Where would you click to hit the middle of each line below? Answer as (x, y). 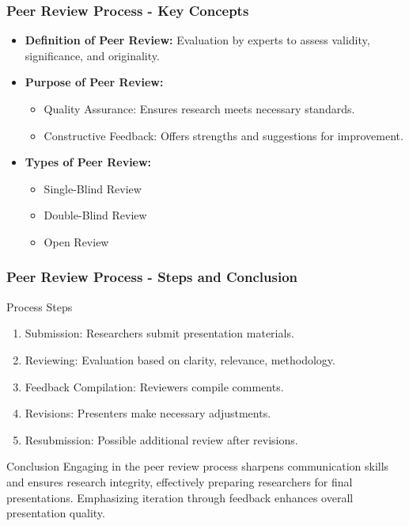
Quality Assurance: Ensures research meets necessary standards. (199, 109)
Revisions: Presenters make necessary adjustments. (148, 413)
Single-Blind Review (93, 188)
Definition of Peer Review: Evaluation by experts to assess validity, (197, 40)
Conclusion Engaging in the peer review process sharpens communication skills (198, 466)
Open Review (76, 241)
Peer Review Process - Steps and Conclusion (152, 277)
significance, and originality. (92, 55)
